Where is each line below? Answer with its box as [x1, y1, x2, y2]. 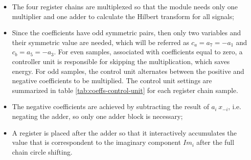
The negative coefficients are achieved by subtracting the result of [12, 101, 209, 112]
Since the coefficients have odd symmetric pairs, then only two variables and [12, 27, 241, 38]
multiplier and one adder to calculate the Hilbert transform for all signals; [12, 11, 234, 21]
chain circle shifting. [12, 146, 72, 157]
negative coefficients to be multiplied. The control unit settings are [12, 75, 212, 86]
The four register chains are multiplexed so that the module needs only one [12, 1, 238, 11]
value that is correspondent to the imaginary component [12, 137, 181, 147]
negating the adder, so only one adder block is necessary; [12, 111, 183, 121]
